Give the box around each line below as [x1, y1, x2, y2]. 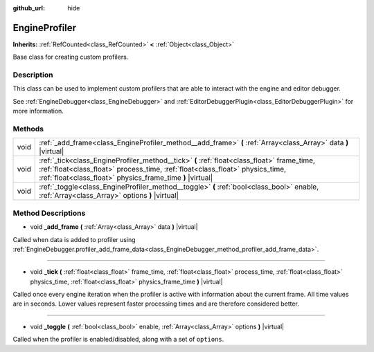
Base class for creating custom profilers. [12, 53, 129, 62]
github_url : [12, 4, 45, 12]
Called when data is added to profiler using [12, 235, 136, 243]
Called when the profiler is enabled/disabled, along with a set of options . [12, 335, 224, 344]
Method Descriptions [12, 208, 86, 218]
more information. [12, 107, 64, 115]
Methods [12, 124, 44, 133]
